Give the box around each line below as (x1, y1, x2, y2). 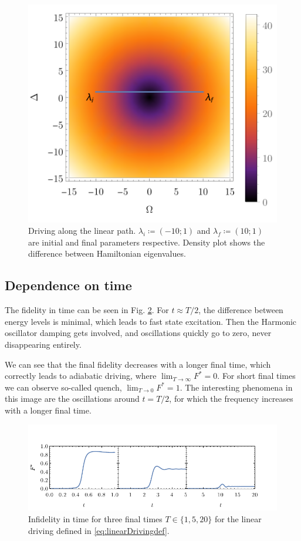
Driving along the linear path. (28, 224, 136, 237)
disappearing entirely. (5, 338, 82, 350)
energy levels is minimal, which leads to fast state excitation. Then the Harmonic (5, 315, 297, 327)
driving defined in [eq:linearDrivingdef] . (28, 524, 170, 536)
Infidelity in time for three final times (28, 513, 163, 525)
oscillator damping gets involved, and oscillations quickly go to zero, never (5, 327, 272, 339)
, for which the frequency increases (169, 392, 293, 405)
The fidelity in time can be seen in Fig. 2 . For (5, 304, 169, 316)
